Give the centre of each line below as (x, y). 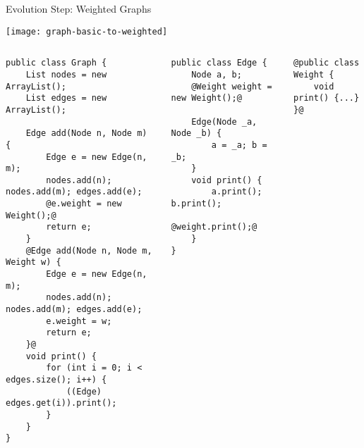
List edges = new (66, 98)
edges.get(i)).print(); (61, 403)
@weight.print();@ (214, 227)
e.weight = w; (79, 321)
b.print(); (196, 204)
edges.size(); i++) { (56, 379)
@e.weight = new (84, 204)
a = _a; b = (239, 145)
